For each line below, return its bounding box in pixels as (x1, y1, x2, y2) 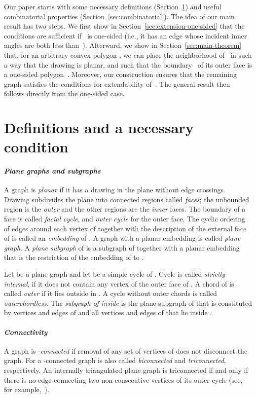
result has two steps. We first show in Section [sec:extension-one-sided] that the (4, 21, 245, 31)
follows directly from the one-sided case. (4, 88, 125, 99)
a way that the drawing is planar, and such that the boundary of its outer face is (4, 59, 252, 70)
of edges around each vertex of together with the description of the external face (4, 223, 247, 233)
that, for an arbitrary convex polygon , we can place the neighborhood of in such (4, 49, 252, 60)
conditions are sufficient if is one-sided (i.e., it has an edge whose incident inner (4, 30, 247, 40)
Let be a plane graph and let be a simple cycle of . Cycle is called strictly (4, 269, 225, 279)
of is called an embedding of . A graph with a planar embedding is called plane (4, 233, 241, 243)
